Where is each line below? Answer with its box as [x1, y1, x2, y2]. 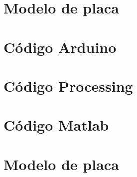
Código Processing [3, 75, 133, 96]
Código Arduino [3, 36, 117, 57]
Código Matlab [3, 115, 109, 135]
